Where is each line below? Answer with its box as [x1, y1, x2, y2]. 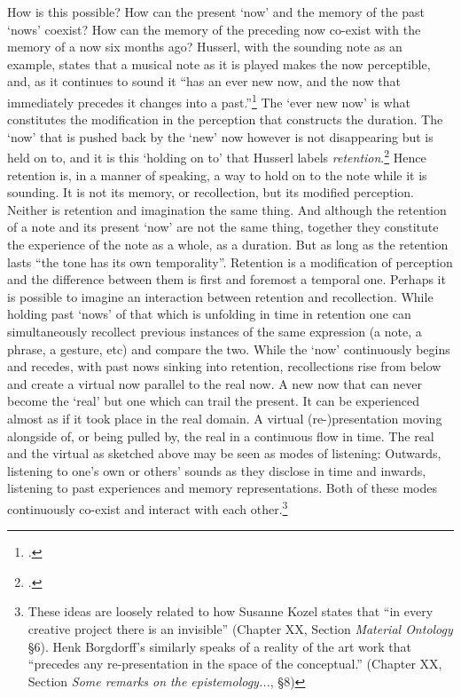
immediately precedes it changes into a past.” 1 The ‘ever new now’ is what [7, 90, 410, 111]
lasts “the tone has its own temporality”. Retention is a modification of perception [7, 252, 453, 271]
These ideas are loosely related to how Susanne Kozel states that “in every [27, 602, 434, 621]
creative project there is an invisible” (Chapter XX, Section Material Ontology [27, 619, 453, 638]
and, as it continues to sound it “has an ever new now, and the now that [7, 72, 402, 91]
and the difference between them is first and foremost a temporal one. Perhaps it [7, 270, 446, 289]
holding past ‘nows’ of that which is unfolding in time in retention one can [7, 305, 411, 323]
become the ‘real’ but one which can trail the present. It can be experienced [7, 392, 419, 410]
